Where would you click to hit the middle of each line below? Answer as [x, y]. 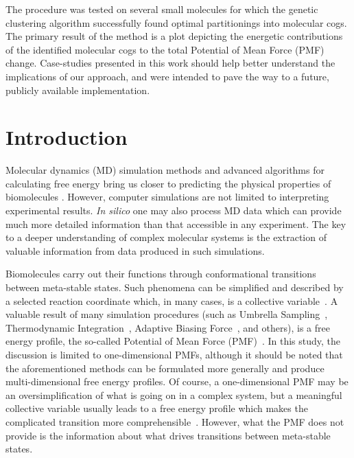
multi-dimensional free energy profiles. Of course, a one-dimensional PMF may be [177, 381]
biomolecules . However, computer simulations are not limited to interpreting [167, 197]
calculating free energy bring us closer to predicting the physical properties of [168, 183]
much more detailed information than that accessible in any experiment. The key [176, 224]
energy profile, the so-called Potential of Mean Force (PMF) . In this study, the [173, 341]
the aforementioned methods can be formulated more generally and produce [165, 368]
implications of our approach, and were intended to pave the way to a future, [167, 76]
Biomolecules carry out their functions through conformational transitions [161, 274]
